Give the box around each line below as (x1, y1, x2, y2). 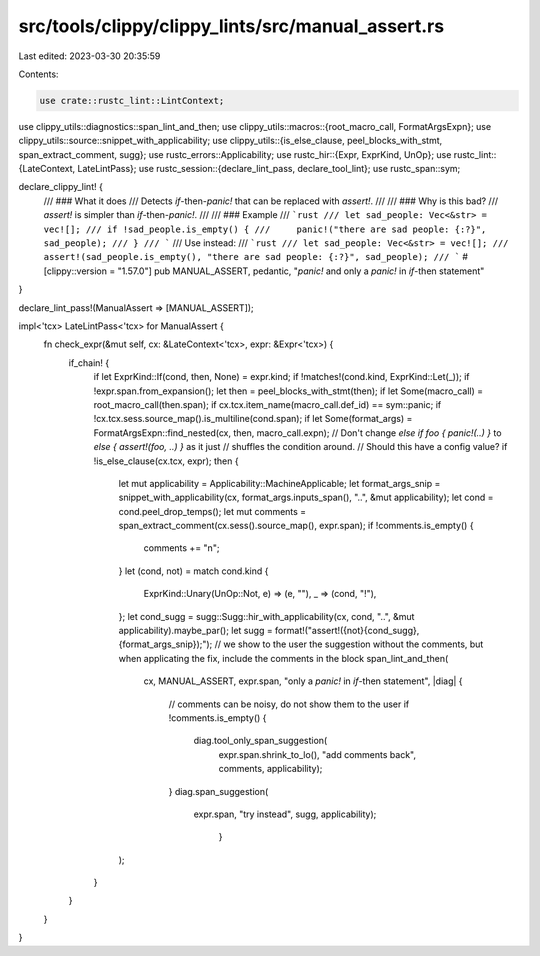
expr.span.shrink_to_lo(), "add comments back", (218, 748, 417, 760)
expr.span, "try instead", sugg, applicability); (193, 808, 377, 820)
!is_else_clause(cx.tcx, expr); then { (93, 455, 239, 467)
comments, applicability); (218, 763, 323, 775)
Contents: (18, 68, 59, 80)
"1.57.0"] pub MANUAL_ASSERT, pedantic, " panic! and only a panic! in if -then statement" (117, 265, 485, 277)
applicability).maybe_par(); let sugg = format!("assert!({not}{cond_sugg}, (118, 625, 420, 637)
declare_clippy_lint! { (18, 181, 104, 193)
